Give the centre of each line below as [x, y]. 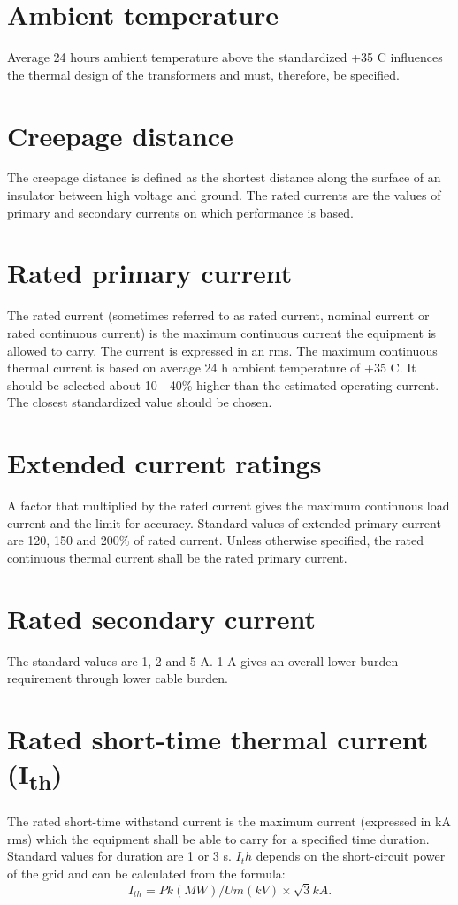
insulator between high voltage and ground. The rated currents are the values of [224, 195]
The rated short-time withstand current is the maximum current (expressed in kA [229, 821]
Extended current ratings [164, 463]
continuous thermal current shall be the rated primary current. [177, 557]
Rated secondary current [162, 618]
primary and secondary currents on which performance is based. [180, 212]
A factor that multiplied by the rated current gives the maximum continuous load [229, 506]
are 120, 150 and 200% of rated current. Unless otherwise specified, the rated [216, 540]
